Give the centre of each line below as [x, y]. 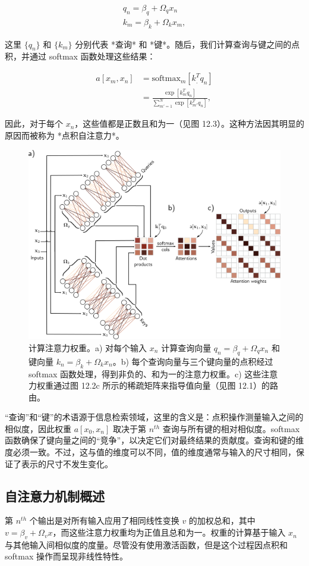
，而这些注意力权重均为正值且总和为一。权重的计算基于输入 [169, 532]
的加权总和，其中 [222, 520]
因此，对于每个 [34, 123]
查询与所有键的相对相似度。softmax [231, 428]
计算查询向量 [186, 347]
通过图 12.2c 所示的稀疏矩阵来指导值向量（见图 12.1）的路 [165, 385]
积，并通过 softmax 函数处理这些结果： [80, 56]
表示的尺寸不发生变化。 [67, 463]
